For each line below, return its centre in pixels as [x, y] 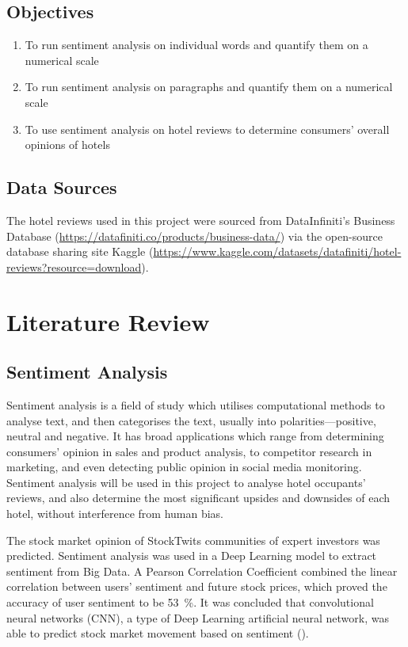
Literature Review [108, 321]
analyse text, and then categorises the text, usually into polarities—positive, [191, 420]
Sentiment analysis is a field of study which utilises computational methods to [196, 404]
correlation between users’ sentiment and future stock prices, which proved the [197, 586]
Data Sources [62, 187]
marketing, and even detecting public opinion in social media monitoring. [184, 467]
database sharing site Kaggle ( [80, 251]
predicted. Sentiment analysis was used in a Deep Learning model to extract [192, 556]
